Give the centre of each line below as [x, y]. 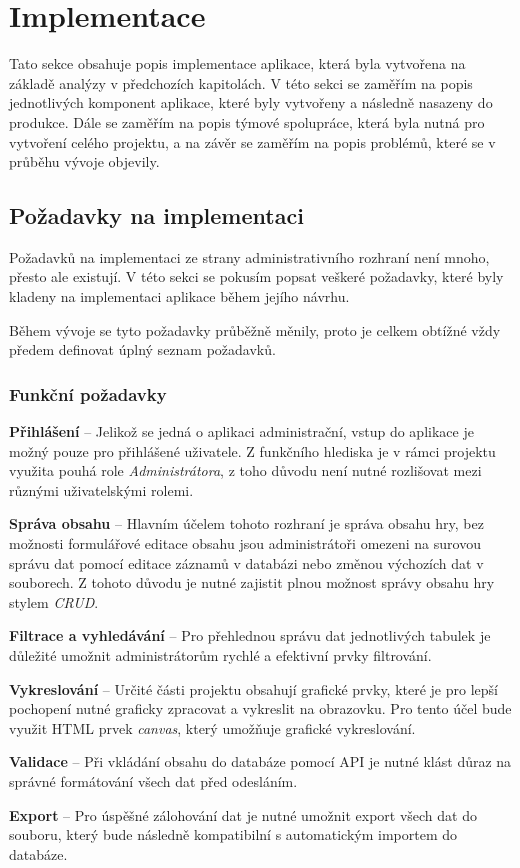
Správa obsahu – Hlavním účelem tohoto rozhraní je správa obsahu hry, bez [246, 523]
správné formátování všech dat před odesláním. [153, 780]
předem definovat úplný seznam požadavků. [142, 349]
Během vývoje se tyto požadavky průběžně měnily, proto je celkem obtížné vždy [255, 329]
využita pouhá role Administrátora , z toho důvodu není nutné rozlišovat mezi [245, 470]
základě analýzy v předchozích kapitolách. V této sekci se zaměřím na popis [241, 82]
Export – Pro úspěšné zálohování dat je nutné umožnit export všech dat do [243, 814]
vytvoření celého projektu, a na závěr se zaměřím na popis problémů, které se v [252, 141]
